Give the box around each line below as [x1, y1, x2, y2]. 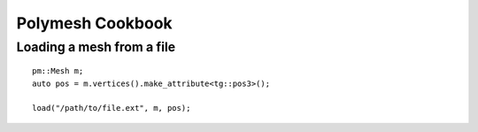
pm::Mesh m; [32, 66, 84, 76]
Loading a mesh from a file [16, 39, 176, 55]
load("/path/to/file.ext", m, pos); [32, 103, 191, 113]
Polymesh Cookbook [16, 13, 173, 33]
